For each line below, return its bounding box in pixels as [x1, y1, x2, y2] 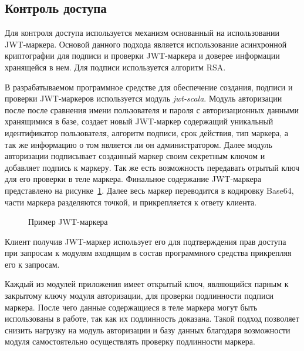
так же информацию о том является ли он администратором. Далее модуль [5, 138, 272, 150]
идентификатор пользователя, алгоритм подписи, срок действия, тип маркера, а [5, 126, 288, 139]
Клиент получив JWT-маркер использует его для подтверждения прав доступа [5, 235, 286, 247]
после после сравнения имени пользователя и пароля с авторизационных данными [5, 103, 299, 116]
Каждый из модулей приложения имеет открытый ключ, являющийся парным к [5, 278, 289, 290]
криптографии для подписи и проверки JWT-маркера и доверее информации [5, 49, 280, 62]
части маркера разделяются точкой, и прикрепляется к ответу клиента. [5, 195, 257, 208]
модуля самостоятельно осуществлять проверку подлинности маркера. [5, 335, 255, 347]
